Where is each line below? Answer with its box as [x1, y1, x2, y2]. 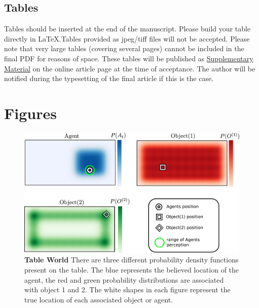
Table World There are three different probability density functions [24, 254, 239, 265]
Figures [4, 102, 57, 123]
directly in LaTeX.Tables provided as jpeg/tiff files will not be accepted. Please [4, 33, 250, 44]
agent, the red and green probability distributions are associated [24, 274, 224, 285]
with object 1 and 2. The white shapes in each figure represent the [24, 284, 231, 295]
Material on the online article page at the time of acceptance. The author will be [4, 63, 255, 73]
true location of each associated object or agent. [24, 294, 173, 304]
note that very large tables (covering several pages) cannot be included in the [4, 43, 244, 54]
